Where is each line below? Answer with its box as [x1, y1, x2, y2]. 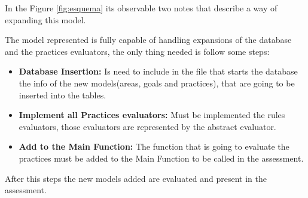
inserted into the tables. [19, 88, 106, 101]
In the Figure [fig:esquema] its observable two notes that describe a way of [5, 2, 277, 14]
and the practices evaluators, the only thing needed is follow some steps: [5, 45, 270, 57]
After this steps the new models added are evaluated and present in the [5, 172, 267, 184]
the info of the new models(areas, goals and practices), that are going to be [19, 76, 295, 89]
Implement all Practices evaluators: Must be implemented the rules [19, 109, 285, 121]
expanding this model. [5, 13, 86, 26]
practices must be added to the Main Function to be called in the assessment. [19, 151, 304, 164]
